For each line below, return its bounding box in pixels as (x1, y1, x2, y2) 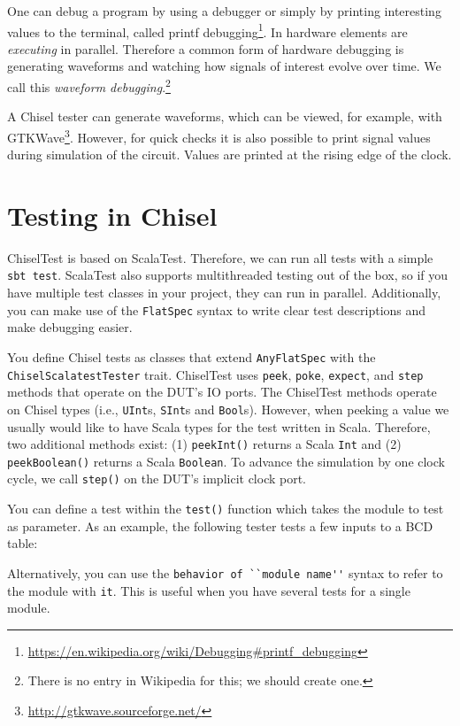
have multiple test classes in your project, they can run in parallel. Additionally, (7, 283, 441, 302)
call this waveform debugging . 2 (7, 75, 171, 96)
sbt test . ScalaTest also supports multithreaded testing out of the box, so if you (7, 266, 448, 284)
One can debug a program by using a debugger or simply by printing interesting (7, 2, 441, 19)
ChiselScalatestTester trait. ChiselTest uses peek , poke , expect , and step (7, 365, 424, 383)
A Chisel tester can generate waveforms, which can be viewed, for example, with (7, 107, 442, 126)
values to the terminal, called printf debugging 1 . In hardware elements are (7, 19, 408, 41)
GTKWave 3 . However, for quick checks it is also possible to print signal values (7, 125, 431, 146)
